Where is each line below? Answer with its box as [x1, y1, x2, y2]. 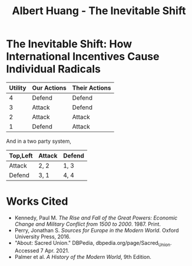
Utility [9, 84, 27, 92]
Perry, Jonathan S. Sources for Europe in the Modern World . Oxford [14, 226, 179, 234]
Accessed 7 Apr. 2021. [14, 247, 69, 254]
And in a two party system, [6, 137, 72, 145]
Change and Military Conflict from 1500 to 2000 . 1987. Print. [14, 220, 161, 228]
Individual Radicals [6, 63, 101, 76]
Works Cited [6, 195, 68, 208]
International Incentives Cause [6, 50, 160, 63]
